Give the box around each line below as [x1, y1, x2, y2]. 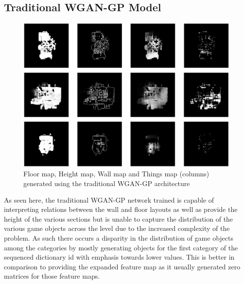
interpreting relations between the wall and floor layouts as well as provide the [4, 204, 238, 214]
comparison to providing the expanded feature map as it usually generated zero [4, 261, 241, 271]
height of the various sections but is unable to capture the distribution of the [4, 213, 233, 224]
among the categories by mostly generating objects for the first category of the [4, 242, 238, 252]
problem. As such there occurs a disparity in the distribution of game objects [4, 233, 233, 243]
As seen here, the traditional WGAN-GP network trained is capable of [4, 194, 214, 205]
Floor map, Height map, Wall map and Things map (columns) [23, 169, 209, 179]
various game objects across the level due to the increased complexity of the [4, 223, 230, 233]
